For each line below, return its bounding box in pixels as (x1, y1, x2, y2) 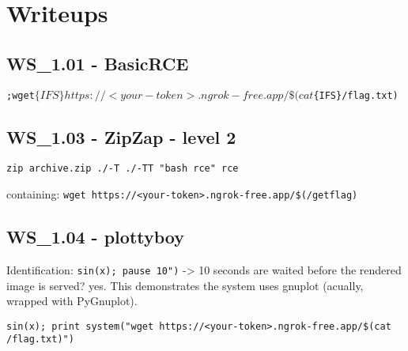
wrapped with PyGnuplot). (6, 292, 138, 309)
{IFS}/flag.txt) (313, 89, 399, 101)
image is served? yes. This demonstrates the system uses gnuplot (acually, (6, 277, 364, 293)
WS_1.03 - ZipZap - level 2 (6, 124, 236, 149)
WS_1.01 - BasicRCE (6, 51, 189, 75)
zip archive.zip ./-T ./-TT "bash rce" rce (6, 163, 239, 175)
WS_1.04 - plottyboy (6, 225, 184, 249)
